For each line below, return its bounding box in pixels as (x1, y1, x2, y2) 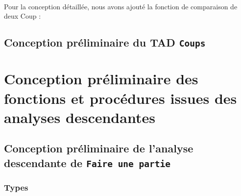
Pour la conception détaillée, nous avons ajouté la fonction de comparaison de (4, 1, 238, 11)
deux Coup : (4, 11, 41, 21)
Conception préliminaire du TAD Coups (4, 35, 206, 50)
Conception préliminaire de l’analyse (4, 141, 193, 156)
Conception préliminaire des (4, 69, 198, 89)
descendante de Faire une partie (4, 155, 171, 170)
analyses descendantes (4, 107, 155, 127)
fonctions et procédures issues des (4, 88, 237, 108)
